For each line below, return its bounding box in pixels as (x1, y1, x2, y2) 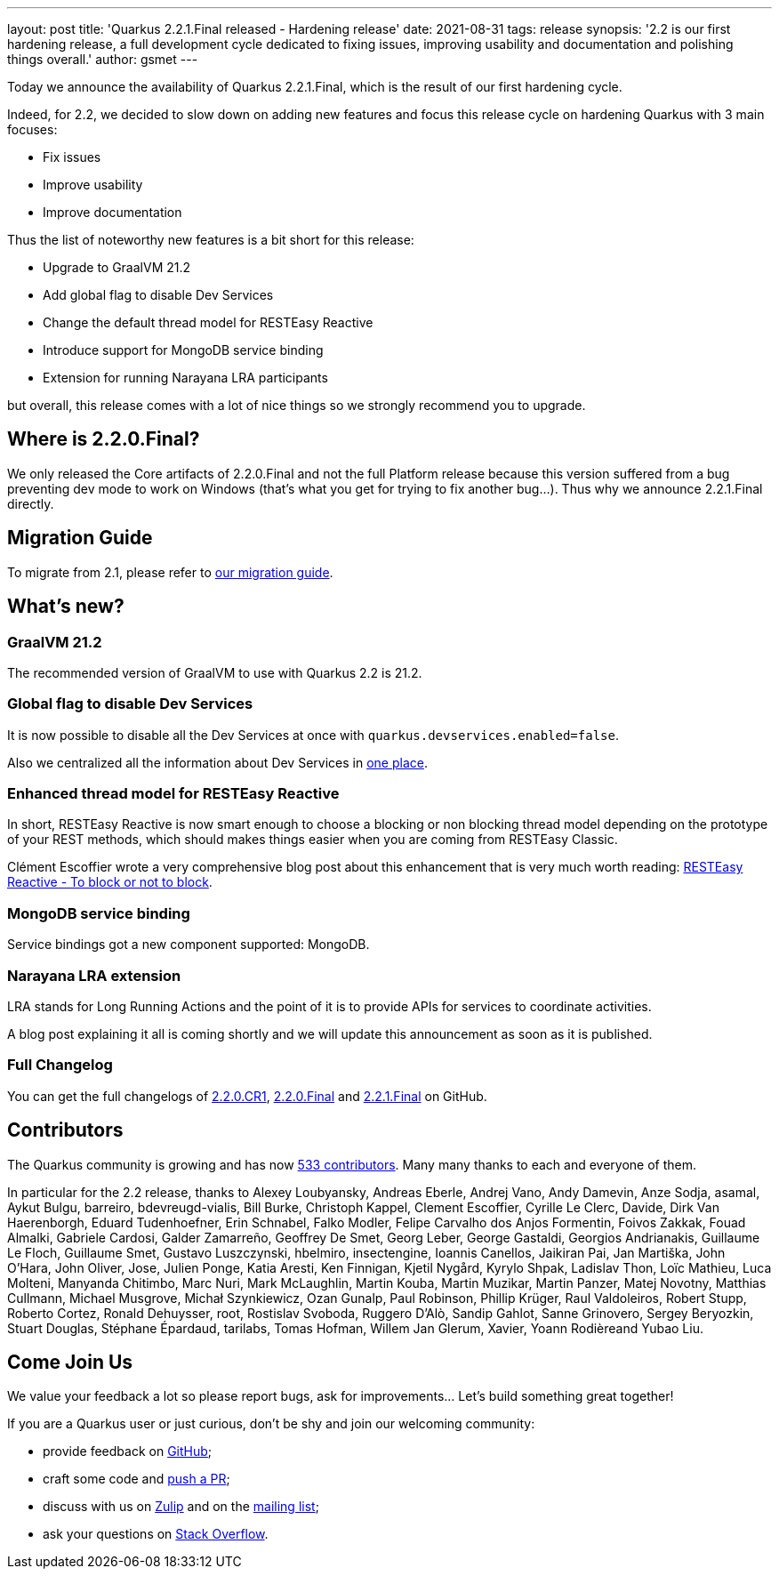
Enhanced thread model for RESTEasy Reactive (7, 784, 340, 803)
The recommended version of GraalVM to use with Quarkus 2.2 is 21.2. (7, 664, 422, 680)
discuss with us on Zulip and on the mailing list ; (43, 1499, 319, 1515)
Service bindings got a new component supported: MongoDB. (7, 937, 370, 953)
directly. (7, 495, 54, 511)
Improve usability (43, 177, 143, 192)
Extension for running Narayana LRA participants (43, 370, 328, 385)
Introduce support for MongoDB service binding (43, 342, 324, 358)
